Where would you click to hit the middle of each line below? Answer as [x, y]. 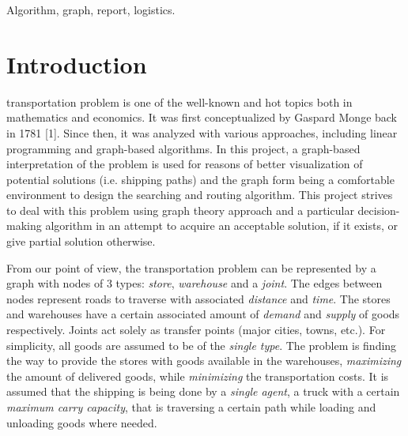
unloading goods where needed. [82, 422]
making [24, 226]
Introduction [77, 64]
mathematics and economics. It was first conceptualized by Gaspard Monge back [202, 117]
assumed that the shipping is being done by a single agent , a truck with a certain [203, 391]
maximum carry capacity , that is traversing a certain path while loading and [191, 407]
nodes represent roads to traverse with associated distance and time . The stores [198, 298]
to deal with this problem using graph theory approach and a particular [180, 210]
